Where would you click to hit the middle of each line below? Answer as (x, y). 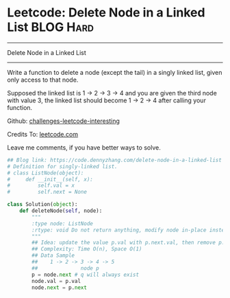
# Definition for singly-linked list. (62, 166)
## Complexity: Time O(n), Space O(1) (87, 249)
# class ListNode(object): (46, 173)
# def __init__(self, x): (50, 179)
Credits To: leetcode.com (43, 134)
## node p (65, 268)
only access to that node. (43, 80)
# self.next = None (47, 192)
